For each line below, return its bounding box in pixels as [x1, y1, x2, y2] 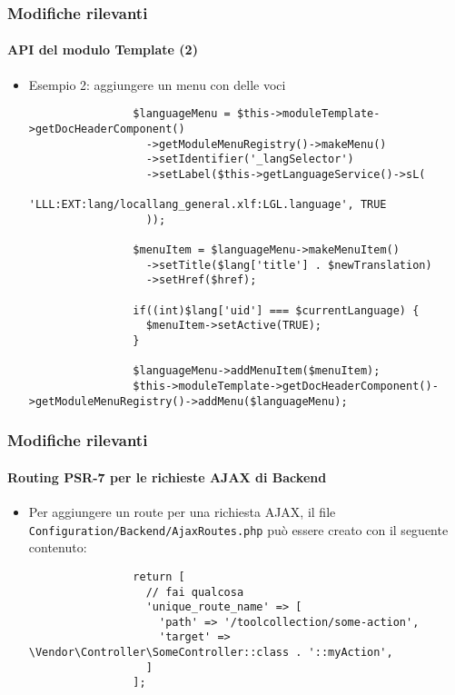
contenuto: [28, 538, 87, 557]
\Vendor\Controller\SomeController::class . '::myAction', [28, 646, 393, 660]
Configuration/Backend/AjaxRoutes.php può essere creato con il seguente [28, 520, 449, 539]
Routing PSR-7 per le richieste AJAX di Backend [7, 467, 327, 486]
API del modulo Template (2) [7, 40, 198, 59]
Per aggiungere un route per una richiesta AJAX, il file [28, 502, 336, 521]
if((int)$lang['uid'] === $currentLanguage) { [133, 303, 420, 317]
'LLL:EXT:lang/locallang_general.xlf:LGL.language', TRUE [28, 198, 387, 212]
